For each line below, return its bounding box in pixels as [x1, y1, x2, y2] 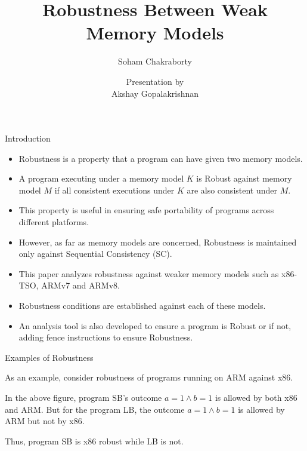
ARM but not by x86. [5, 415, 85, 427]
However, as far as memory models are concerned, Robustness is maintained [18, 235, 297, 248]
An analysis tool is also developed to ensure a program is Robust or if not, [18, 319, 292, 332]
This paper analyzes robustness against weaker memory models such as [18, 267, 279, 280]
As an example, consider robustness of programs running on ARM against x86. [5, 371, 293, 383]
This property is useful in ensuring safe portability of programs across [18, 204, 274, 216]
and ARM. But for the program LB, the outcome [5, 403, 185, 415]
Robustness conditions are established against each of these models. [18, 299, 266, 312]
